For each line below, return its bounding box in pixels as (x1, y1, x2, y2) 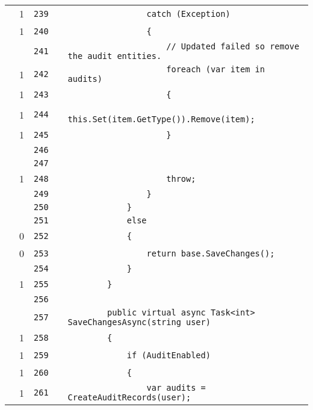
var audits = (146, 383, 206, 393)
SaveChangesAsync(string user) (67, 317, 211, 327)
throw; (166, 173, 196, 184)
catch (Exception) (146, 8, 231, 19)
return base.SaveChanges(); (146, 248, 275, 258)
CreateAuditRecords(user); (67, 393, 191, 402)
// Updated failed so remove (166, 42, 300, 51)
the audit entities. (67, 51, 162, 61)
